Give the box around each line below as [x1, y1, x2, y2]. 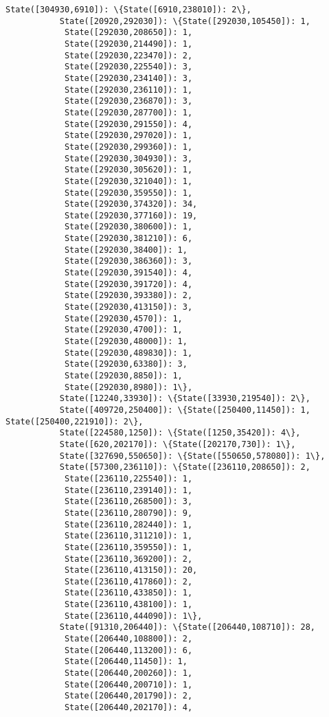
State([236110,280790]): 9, [64, 508, 193, 518]
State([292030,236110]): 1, [64, 84, 193, 95]
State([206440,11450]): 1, [64, 657, 188, 667]
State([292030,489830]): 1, [64, 348, 193, 358]
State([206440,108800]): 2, [64, 634, 193, 644]
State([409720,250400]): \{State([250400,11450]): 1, [59, 405, 310, 415]
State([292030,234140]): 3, [64, 73, 193, 83]
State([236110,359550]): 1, [64, 542, 193, 552]
